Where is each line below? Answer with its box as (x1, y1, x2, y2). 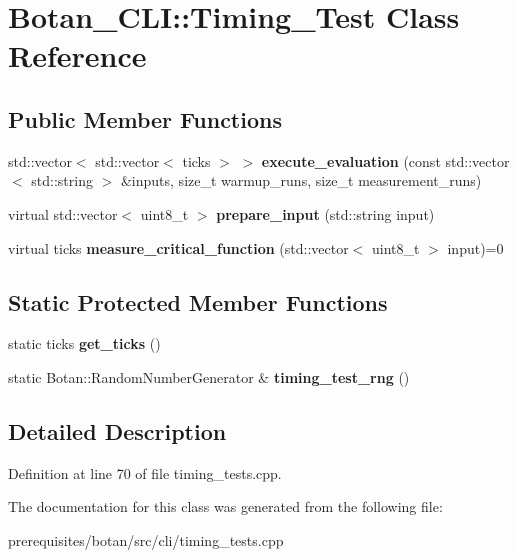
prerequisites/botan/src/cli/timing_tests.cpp (8, 529, 284, 550)
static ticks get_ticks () (8, 333, 161, 354)
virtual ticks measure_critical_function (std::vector (8, 237, 349, 258)
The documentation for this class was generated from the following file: (8, 496, 443, 517)
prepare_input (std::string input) (216, 203, 435, 224)
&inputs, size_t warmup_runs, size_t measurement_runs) (120, 170, 482, 191)
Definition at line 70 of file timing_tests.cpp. (8, 462, 282, 483)
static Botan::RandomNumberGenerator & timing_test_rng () (8, 366, 410, 387)
